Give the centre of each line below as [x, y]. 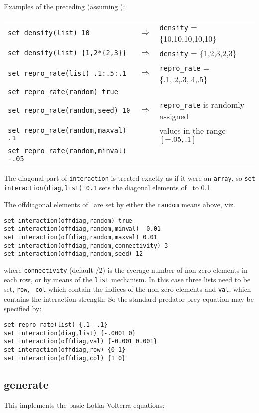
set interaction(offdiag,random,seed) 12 [74, 254]
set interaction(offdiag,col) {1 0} [65, 358]
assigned [174, 116]
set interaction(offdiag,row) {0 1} [65, 349]
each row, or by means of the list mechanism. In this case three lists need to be [127, 279]
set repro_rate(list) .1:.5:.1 [67, 73]
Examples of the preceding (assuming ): [65, 6]
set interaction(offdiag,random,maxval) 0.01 [81, 237]
